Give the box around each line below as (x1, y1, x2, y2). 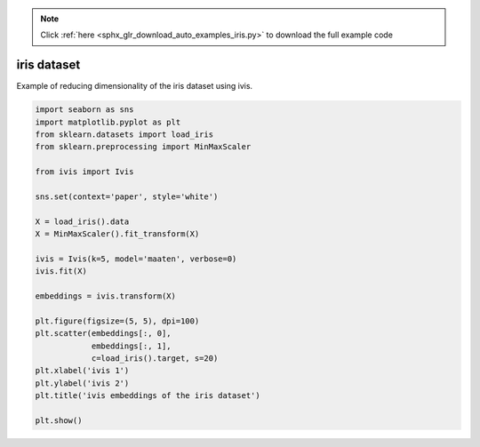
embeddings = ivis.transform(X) (35, 291, 177, 301)
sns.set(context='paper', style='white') (35, 192, 219, 202)
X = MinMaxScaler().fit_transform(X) (35, 229, 200, 239)
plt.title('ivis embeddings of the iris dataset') (35, 391, 261, 401)
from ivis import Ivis (35, 167, 134, 177)
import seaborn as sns (35, 105, 134, 115)
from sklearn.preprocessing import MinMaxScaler (35, 142, 252, 152)
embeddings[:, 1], (91, 340, 172, 351)
